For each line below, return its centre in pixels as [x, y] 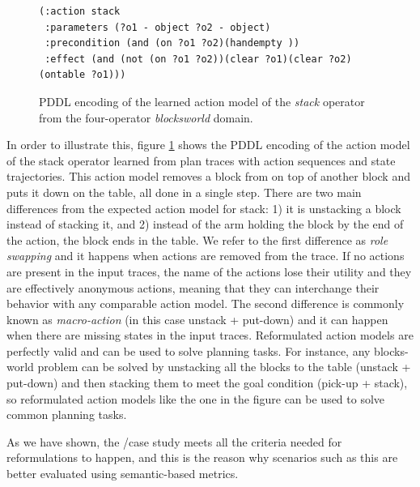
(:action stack [80, 11]
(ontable [62, 75]
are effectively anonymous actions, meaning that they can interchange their [193, 287]
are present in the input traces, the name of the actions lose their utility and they [209, 271]
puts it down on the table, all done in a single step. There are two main [184, 192]
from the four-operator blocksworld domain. [146, 117]
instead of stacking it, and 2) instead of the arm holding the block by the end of [205, 224]
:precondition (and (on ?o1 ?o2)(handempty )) [172, 43]
